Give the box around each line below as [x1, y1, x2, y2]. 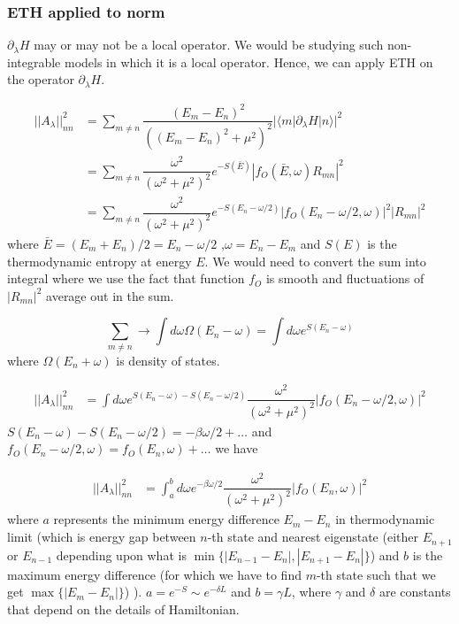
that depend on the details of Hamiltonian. [7, 599, 240, 618]
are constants [379, 582, 451, 601]
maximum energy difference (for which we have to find [7, 565, 302, 583]
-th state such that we [316, 565, 436, 583]
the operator [7, 70, 74, 89]
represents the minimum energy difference [53, 510, 279, 528]
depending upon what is [56, 545, 187, 564]
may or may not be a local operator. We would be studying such [34, 35, 384, 54]
